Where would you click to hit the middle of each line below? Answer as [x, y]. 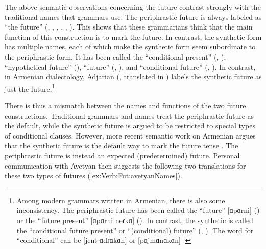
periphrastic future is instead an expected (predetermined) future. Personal [122, 155]
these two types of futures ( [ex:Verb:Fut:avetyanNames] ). [93, 175]
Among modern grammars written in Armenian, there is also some [121, 200]
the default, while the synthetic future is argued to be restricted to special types [130, 126]
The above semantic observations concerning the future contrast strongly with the [133, 7]
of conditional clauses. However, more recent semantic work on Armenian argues [130, 135]
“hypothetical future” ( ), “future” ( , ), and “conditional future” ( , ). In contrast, [130, 66]
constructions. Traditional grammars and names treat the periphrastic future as [129, 115]
